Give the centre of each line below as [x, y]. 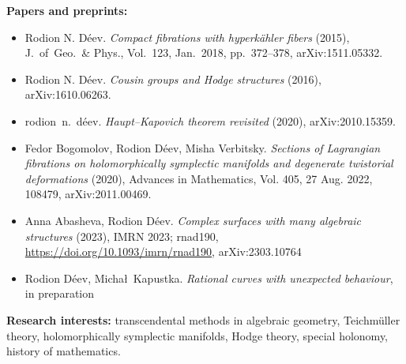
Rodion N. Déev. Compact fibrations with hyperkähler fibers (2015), [187, 37]
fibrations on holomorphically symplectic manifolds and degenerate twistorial [209, 163]
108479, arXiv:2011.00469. [88, 194]
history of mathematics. [64, 351]
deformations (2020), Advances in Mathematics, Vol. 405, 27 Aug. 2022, [199, 178]
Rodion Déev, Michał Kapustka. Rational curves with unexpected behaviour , [209, 278]
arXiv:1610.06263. [68, 94]
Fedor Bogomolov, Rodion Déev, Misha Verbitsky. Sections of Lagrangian [203, 147]
